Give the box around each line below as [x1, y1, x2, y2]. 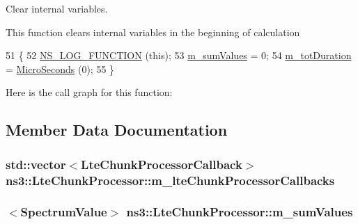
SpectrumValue [20, 203, 107, 221]
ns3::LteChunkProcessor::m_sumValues [126, 203, 353, 221]
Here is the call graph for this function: [6, 85, 173, 99]
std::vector [6, 155, 66, 173]
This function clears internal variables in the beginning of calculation [6, 24, 300, 39]
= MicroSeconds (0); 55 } [6, 61, 115, 76]
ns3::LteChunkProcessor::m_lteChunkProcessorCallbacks [6, 171, 335, 189]
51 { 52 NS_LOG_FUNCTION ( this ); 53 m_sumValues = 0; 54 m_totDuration [6, 48, 352, 63]
